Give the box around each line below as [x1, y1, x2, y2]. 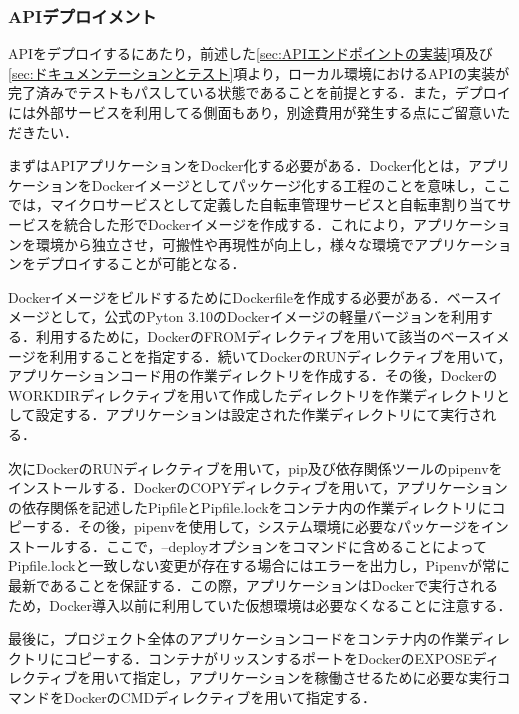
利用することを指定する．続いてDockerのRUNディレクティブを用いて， [49, 345, 512, 366]
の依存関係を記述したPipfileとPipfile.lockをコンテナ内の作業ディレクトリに [8, 496, 492, 517]
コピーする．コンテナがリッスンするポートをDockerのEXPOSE [63, 647, 473, 668]
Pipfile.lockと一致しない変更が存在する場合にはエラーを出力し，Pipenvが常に [8, 555, 511, 576]
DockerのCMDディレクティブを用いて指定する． [63, 687, 377, 708]
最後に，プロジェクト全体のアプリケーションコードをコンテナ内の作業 [8, 628, 470, 649]
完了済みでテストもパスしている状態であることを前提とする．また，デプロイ [8, 82, 511, 103]
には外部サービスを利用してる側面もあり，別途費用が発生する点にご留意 [8, 102, 483, 122]
